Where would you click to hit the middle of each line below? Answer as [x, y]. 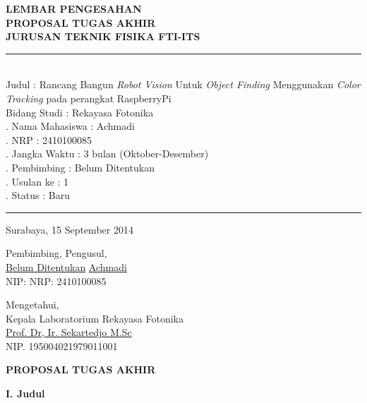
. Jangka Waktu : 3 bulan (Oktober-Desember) [107, 154]
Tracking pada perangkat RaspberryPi [89, 98]
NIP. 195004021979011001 [62, 345]
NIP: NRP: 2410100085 [56, 281]
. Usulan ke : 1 [37, 181]
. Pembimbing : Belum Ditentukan [80, 167]
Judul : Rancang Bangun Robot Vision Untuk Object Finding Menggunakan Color [183, 84]
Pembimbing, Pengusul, [56, 253]
